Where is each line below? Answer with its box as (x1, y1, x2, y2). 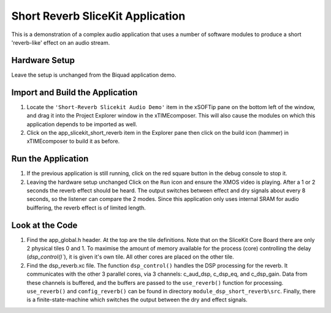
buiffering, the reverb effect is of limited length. (26, 204, 146, 211)
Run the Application (11, 154, 89, 164)
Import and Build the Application (11, 87, 138, 97)
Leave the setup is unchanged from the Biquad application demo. (11, 71, 177, 78)
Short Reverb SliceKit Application (11, 9, 186, 23)
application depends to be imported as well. (26, 120, 138, 128)
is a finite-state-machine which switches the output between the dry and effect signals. (26, 296, 248, 303)
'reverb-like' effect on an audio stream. (11, 39, 110, 46)
